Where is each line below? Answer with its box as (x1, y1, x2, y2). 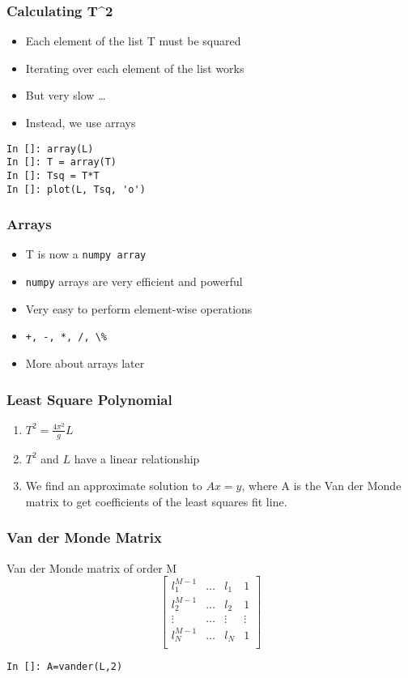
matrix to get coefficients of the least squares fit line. (25, 493, 287, 510)
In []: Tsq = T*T (6, 169, 100, 181)
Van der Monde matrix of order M (6, 559, 177, 576)
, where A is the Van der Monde (241, 477, 402, 494)
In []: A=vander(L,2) (6, 661, 123, 673)
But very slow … (25, 87, 106, 104)
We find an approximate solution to (25, 477, 202, 494)
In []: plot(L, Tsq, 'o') (6, 183, 146, 195)
